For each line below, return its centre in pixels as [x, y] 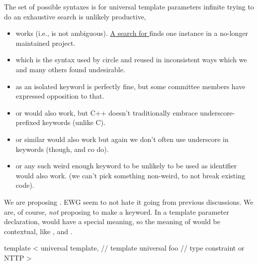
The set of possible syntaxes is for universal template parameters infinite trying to [129, 6]
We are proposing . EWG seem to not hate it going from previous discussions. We [129, 201]
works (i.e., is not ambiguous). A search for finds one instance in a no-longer [132, 33]
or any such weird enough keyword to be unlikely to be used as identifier [126, 166]
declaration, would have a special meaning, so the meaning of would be [112, 221]
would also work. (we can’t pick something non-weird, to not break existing [130, 175]
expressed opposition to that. [60, 96]
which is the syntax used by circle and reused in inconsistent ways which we [131, 60]
